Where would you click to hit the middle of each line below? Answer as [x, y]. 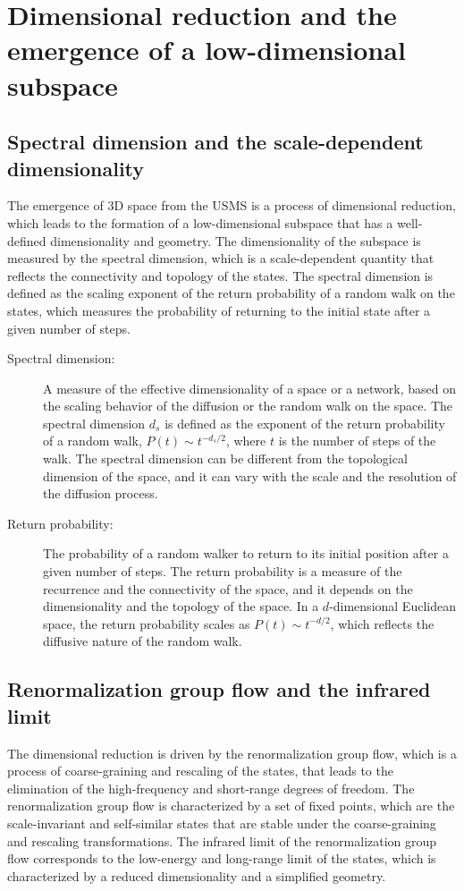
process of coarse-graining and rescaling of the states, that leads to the [200, 771]
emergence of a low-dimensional [207, 50]
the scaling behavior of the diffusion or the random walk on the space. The [248, 406]
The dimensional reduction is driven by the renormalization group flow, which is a [232, 753]
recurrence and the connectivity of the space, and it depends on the [228, 588]
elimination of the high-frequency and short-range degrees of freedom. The [211, 788]
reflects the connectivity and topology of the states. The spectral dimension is [220, 275]
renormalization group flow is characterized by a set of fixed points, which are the [231, 806]
